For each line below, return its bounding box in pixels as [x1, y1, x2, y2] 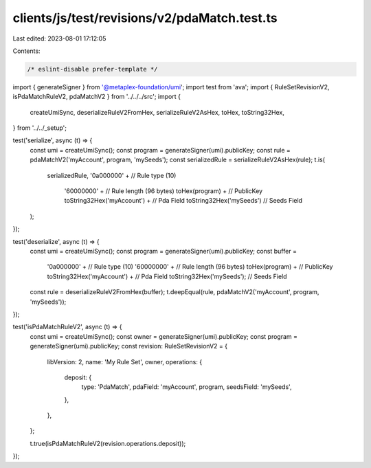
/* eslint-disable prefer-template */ [27, 65, 158, 73]
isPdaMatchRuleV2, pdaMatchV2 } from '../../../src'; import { [12, 93, 181, 101]
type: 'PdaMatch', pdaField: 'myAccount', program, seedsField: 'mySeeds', [81, 383, 292, 391]
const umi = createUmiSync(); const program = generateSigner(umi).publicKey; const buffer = [30, 247, 297, 255]
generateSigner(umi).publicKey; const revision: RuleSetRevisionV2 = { [30, 342, 228, 350]
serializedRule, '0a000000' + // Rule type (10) [47, 171, 177, 179]
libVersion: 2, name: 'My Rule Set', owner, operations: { [47, 357, 203, 366]
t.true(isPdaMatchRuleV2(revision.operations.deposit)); [30, 439, 186, 447]
